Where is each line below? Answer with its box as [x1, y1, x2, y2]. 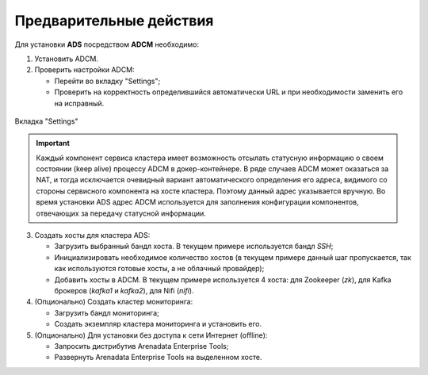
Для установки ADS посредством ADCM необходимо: [14, 40, 200, 49]
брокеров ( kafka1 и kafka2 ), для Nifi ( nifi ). [54, 285, 194, 295]
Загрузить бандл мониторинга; [54, 308, 160, 317]
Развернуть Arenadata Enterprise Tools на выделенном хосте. [54, 353, 262, 362]
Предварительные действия [14, 12, 214, 29]
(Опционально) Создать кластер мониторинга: [34, 297, 193, 307]
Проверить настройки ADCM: [34, 65, 135, 75]
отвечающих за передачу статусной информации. [36, 209, 206, 218]
